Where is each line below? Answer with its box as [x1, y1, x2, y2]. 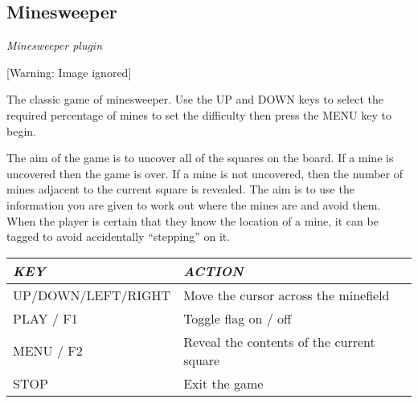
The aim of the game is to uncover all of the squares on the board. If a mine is [6, 149, 394, 166]
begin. [6, 122, 36, 139]
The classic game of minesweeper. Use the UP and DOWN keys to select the [6, 91, 383, 108]
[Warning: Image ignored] [6, 63, 132, 80]
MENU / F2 [13, 341, 83, 360]
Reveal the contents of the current [183, 332, 375, 351]
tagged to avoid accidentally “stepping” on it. [6, 228, 231, 245]
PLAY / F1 [13, 308, 78, 328]
